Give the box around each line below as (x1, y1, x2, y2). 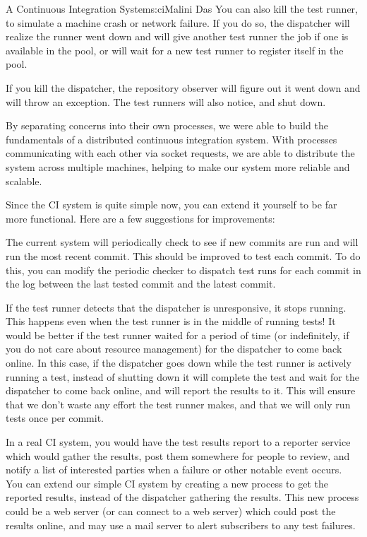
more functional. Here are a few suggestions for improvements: (6, 211, 275, 225)
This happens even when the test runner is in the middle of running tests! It (6, 314, 336, 329)
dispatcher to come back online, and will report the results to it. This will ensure (6, 383, 356, 398)
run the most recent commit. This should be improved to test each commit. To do (6, 248, 361, 263)
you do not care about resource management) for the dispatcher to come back (6, 341, 342, 356)
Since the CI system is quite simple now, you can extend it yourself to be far (6, 197, 337, 212)
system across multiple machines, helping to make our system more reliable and (6, 159, 350, 174)
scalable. (6, 173, 42, 188)
